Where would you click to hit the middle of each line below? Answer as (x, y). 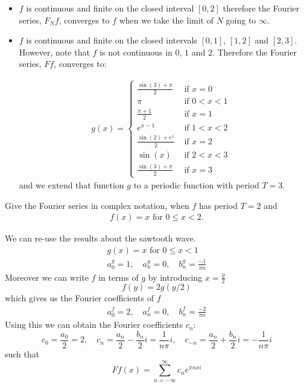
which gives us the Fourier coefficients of (80, 298)
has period (218, 205)
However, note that (54, 52)
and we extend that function (71, 185)
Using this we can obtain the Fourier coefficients (94, 325)
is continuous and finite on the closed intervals (112, 40)
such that (22, 354)
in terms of (119, 277)
